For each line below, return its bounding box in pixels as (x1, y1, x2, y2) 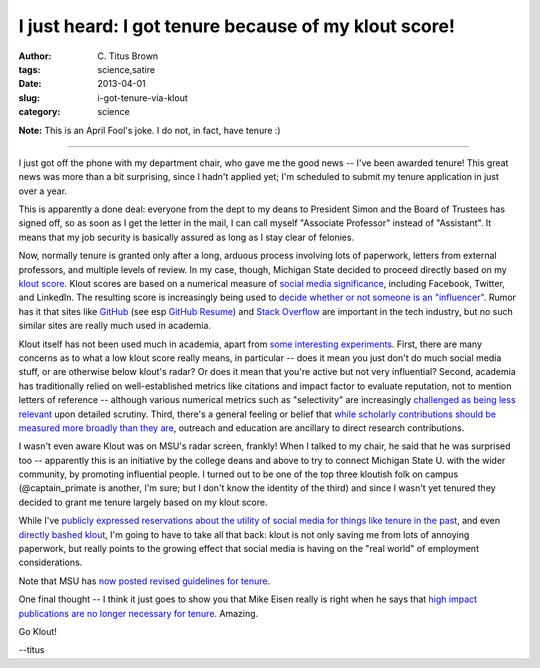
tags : (18, 63, 41, 75)
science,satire (97, 63, 155, 75)
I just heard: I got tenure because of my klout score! (18, 15, 455, 37)
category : (18, 106, 61, 118)
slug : (18, 91, 40, 104)
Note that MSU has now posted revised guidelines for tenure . (18, 575, 271, 587)
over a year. (18, 185, 68, 197)
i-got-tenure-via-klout (97, 91, 189, 104)
